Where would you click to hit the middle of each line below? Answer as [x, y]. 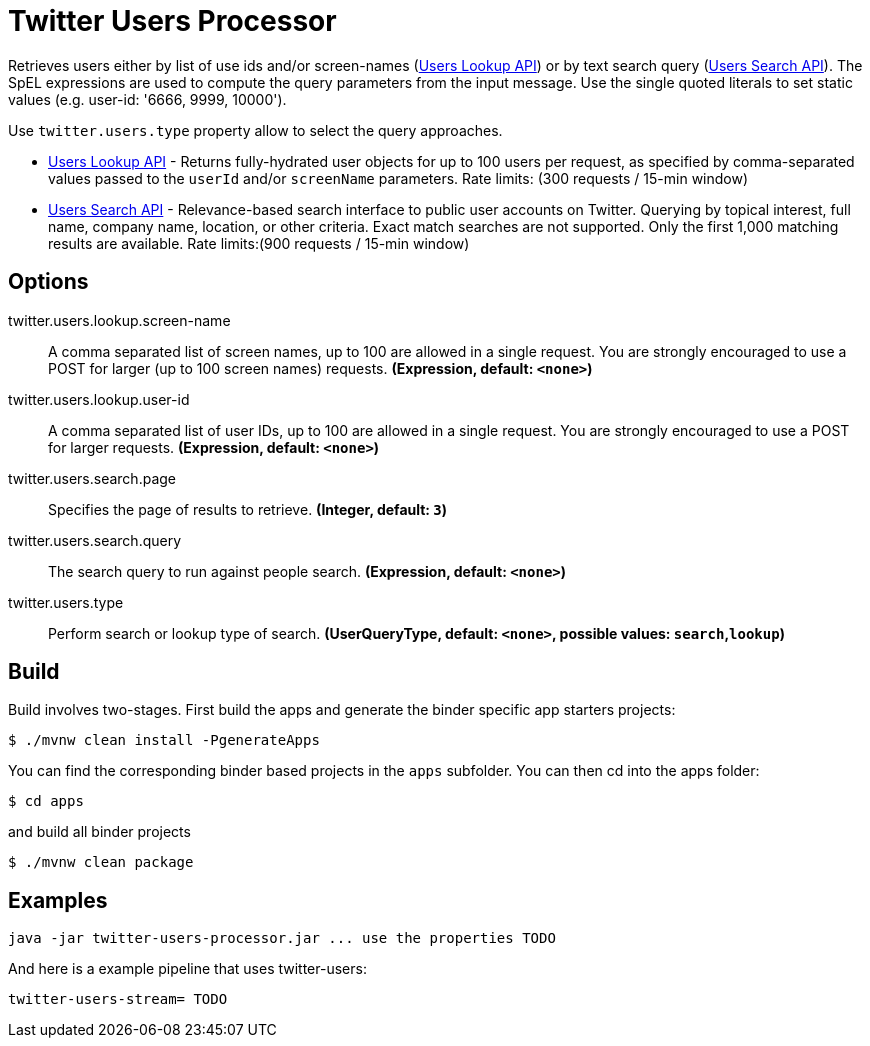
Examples [58, 900]
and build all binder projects [99, 832]
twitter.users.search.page [92, 478]
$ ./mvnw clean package [101, 862]
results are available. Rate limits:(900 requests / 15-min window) [259, 243]
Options [48, 282]
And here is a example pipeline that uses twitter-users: [187, 969]
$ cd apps [46, 801]
